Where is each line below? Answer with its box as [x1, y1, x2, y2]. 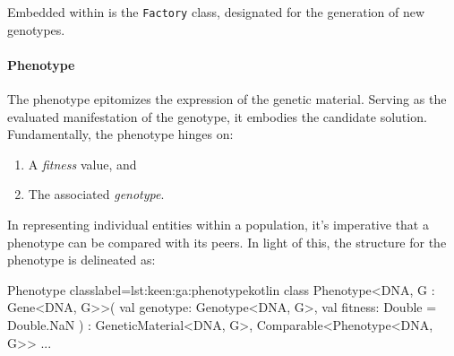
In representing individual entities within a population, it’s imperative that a [7, 215, 429, 234]
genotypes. [7, 20, 65, 39]
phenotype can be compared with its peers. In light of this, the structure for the [7, 232, 447, 251]
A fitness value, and [28, 154, 137, 173]
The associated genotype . [28, 185, 165, 204]
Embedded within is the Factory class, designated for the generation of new [7, 3, 425, 21]
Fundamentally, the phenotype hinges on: [7, 125, 234, 143]
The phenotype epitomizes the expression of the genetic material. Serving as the [7, 90, 447, 109]
